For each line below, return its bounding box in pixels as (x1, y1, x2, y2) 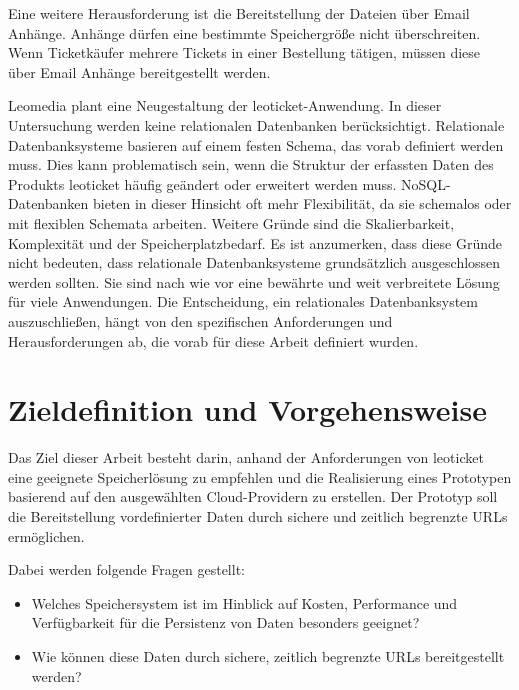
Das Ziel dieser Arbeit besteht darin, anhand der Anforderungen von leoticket (8, 447, 484, 468)
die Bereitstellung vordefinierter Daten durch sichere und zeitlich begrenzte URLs (8, 506, 508, 526)
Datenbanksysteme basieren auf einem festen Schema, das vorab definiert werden (8, 134, 504, 155)
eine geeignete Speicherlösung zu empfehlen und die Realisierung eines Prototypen (8, 466, 512, 487)
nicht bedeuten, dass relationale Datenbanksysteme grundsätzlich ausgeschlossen (8, 252, 501, 273)
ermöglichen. (8, 525, 85, 546)
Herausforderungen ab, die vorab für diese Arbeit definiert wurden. (8, 330, 419, 351)
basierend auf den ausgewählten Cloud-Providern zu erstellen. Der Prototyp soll (8, 486, 498, 507)
